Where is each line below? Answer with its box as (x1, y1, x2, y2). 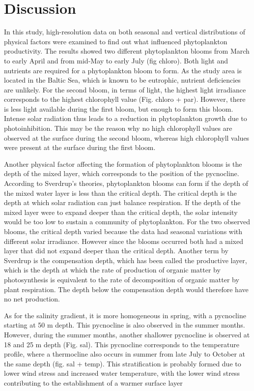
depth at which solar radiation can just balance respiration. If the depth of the (4, 197, 241, 208)
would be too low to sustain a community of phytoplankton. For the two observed (4, 216, 251, 227)
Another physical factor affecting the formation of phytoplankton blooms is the (4, 158, 242, 169)
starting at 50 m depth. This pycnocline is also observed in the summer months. (4, 320, 245, 330)
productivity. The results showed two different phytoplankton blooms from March (4, 46, 250, 56)
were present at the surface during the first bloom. (4, 142, 156, 152)
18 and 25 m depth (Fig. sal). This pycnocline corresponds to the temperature (4, 339, 239, 349)
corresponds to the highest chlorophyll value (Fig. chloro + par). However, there (4, 94, 246, 104)
